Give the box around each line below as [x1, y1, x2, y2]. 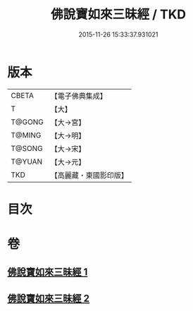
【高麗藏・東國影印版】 [50, 170, 128, 180]
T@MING [11, 130, 42, 140]
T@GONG [11, 117, 44, 127]
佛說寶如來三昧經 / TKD [50, 6, 187, 23]
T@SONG [11, 143, 44, 153]
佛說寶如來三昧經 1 [7, 266, 88, 279]
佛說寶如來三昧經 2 [7, 292, 90, 304]
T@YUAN [11, 157, 43, 166]
